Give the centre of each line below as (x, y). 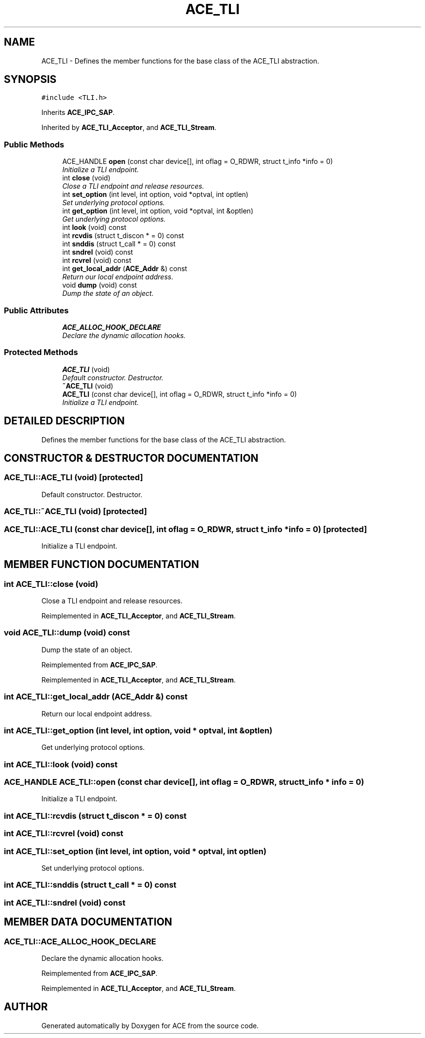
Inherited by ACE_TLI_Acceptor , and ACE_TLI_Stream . (129, 128)
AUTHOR (26, 1007)
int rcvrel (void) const (97, 260)
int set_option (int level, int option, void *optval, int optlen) (155, 195)
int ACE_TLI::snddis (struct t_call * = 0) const (90, 885)
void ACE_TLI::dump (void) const (67, 633)
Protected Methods (41, 352)
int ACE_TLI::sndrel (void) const (65, 902)
